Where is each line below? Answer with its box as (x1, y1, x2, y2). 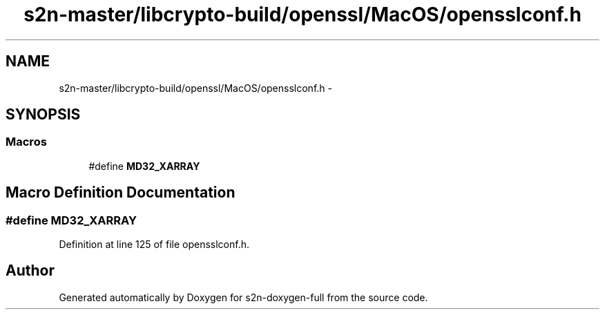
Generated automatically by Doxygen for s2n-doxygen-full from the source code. (59, 291, 428, 303)
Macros (6, 135, 47, 149)
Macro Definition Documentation (6, 184, 236, 202)
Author (6, 262, 55, 280)
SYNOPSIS (6, 106, 81, 124)
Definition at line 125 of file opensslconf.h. (59, 238, 250, 251)
